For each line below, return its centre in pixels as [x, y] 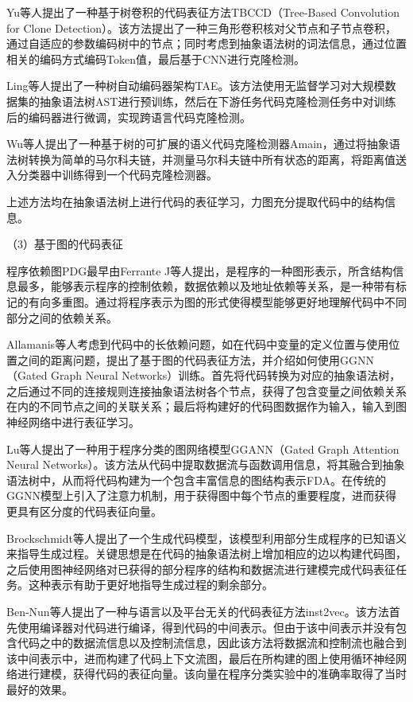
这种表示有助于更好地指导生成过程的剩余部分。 [151, 585]
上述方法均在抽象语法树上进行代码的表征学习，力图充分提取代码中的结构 [195, 201]
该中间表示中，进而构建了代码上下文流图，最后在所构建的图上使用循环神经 [201, 658]
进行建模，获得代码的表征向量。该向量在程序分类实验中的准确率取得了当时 [212, 674]
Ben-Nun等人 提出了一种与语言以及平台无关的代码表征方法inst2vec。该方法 [198, 611]
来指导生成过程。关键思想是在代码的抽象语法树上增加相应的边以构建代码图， [206, 554]
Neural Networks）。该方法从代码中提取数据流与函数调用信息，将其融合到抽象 [206, 464]
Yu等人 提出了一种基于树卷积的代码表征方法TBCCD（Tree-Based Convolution [203, 12]
